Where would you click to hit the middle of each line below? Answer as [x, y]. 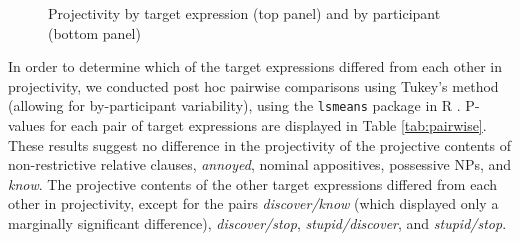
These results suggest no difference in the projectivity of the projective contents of [260, 144]
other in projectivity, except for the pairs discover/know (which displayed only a [253, 203]
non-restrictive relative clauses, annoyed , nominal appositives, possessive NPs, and [260, 164]
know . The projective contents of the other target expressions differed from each [252, 183]
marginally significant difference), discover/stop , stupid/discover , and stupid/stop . [257, 223]
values [27, 125]
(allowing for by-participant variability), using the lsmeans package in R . [234, 105]
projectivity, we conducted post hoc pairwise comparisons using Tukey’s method [253, 85]
